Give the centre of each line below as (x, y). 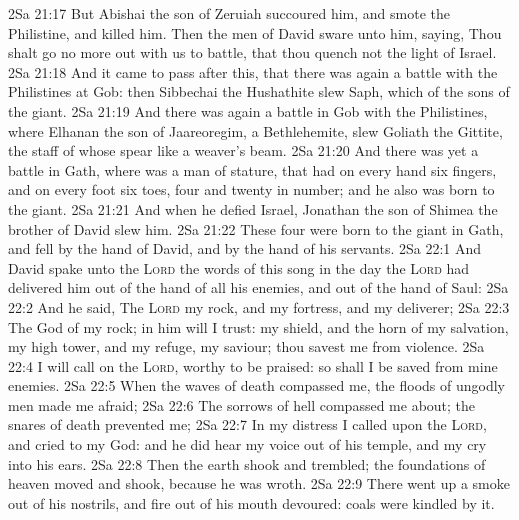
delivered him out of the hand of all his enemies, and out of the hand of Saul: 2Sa (258, 287)
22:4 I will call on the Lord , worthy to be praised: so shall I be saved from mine (253, 365)
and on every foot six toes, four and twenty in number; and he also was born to (251, 189)
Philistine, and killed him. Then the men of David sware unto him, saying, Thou (255, 32)
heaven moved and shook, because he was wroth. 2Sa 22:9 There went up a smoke (259, 483)
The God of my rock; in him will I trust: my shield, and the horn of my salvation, (258, 326)
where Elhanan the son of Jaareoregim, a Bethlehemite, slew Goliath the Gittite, (255, 130)
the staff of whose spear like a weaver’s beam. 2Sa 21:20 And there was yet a (243, 150)
